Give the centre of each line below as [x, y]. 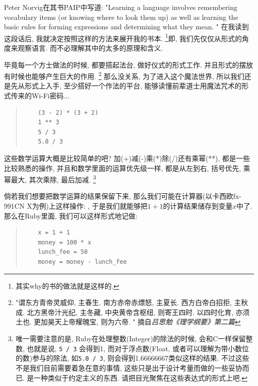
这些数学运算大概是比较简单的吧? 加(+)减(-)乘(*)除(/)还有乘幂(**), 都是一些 [127, 158]
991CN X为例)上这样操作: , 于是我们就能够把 [76, 206]
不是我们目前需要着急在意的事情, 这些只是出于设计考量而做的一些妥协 [129, 367]
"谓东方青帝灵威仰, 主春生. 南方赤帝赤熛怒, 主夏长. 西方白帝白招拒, [124, 302]
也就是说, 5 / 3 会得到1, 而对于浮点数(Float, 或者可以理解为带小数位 [138, 348]
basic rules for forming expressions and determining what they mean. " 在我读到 [127, 27]
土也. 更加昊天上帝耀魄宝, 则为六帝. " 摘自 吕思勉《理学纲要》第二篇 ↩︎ [128, 322]
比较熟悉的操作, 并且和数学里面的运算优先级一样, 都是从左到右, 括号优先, [123, 168]
